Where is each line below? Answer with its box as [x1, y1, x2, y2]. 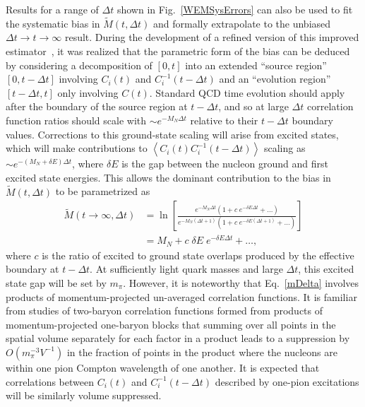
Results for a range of [6, 2, 99, 16]
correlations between [6, 374, 94, 389]
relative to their [190, 112, 258, 127]
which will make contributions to [6, 141, 148, 155]
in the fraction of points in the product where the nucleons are [66, 344, 337, 359]
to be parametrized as [55, 184, 150, 199]
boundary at [6, 261, 59, 276]
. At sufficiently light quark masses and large [90, 261, 283, 276]
